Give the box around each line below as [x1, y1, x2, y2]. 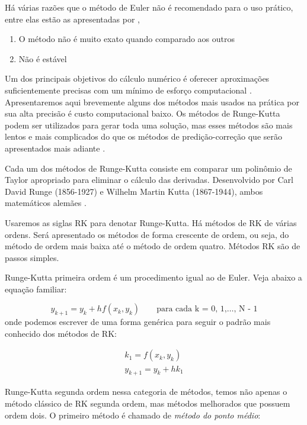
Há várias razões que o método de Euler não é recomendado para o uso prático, [5, 1, 293, 13]
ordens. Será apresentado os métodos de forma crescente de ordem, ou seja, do [5, 228, 289, 240]
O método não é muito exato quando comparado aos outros [18, 33, 235, 45]
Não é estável [18, 52, 67, 65]
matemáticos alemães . [5, 197, 87, 209]
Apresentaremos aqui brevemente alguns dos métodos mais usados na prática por [5, 95, 299, 108]
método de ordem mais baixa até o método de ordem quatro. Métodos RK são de [5, 240, 300, 252]
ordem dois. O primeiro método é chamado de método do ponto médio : [5, 408, 261, 421]
